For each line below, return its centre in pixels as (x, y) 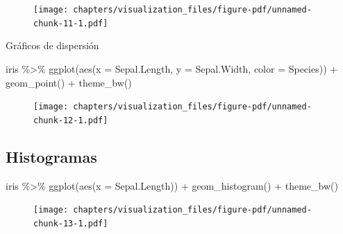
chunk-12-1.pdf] (71, 120)
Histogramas (51, 156)
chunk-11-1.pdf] (71, 23)
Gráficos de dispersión (52, 45)
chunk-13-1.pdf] (71, 223)
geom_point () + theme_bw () (69, 82)
